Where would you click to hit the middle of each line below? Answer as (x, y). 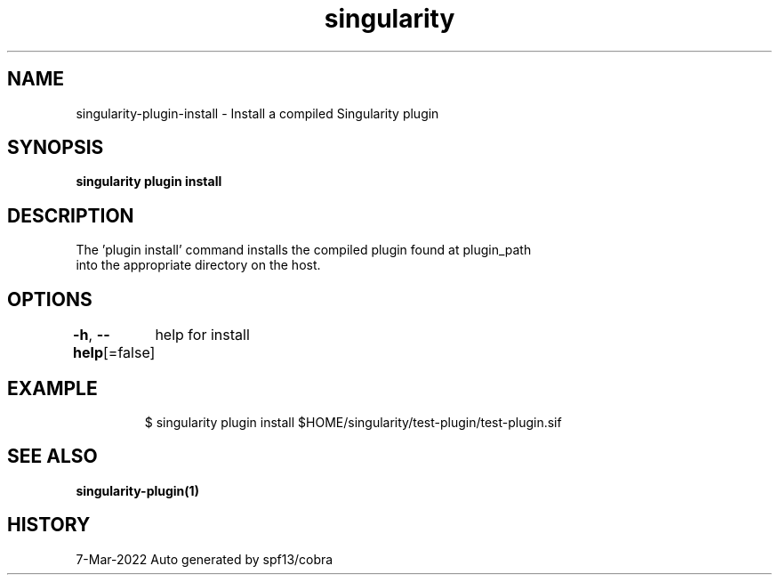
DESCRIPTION (71, 215)
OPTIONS (50, 299)
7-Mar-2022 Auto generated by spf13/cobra (205, 559)
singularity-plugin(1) (137, 490)
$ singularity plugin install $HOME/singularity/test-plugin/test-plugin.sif (353, 422)
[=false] (129, 353)
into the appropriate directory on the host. (198, 265)
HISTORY (49, 525)
